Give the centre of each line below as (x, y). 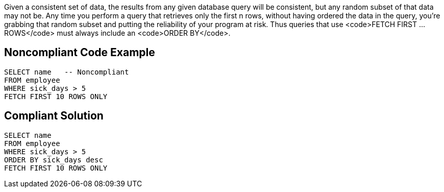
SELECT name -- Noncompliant (67, 72)
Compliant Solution (54, 116)
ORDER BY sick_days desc (54, 160)
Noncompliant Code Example (80, 53)
